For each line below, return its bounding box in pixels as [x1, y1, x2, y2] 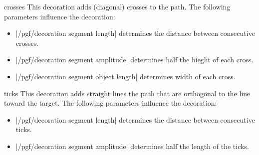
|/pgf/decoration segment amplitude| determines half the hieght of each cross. [15, 54, 254, 65]
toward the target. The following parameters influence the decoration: [4, 98, 217, 108]
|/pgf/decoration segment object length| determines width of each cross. [15, 71, 236, 81]
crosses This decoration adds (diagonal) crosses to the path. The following [4, 1, 231, 11]
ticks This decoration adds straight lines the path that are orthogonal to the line [4, 88, 251, 98]
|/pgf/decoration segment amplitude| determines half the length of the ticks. [15, 141, 249, 151]
